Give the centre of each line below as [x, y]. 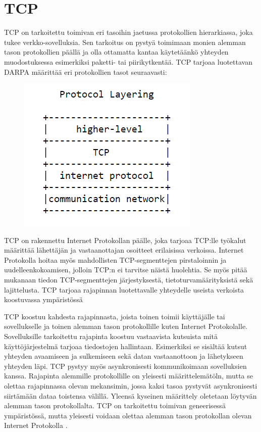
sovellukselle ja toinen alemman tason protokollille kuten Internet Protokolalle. [126, 326]
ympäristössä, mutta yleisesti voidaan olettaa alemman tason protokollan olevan [128, 415]
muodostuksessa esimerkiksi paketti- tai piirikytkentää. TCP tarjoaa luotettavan [128, 61]
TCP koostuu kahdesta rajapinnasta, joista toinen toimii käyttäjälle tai [115, 316]
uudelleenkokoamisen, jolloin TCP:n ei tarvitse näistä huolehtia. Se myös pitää [126, 270]
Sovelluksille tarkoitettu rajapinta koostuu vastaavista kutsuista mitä [111, 336]
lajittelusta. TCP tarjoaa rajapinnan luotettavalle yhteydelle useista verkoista [124, 289]
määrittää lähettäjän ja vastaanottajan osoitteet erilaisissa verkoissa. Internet [124, 250]
